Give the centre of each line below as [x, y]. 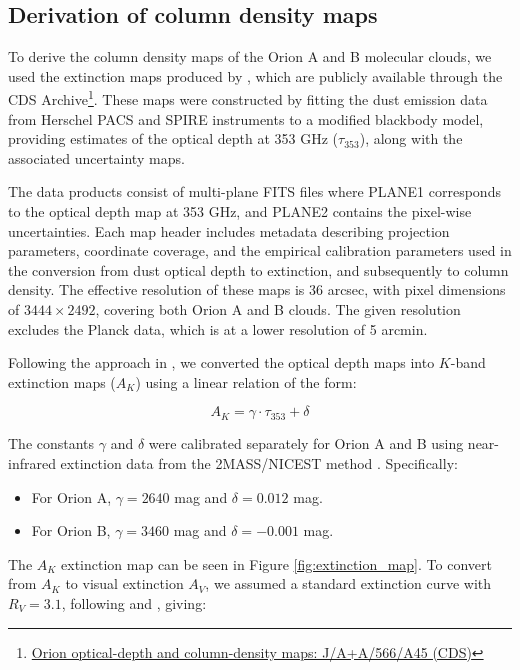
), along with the [411, 138]
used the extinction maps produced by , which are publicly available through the [255, 75]
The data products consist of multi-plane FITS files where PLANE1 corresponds [254, 191]
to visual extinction [124, 583]
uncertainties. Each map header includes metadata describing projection [229, 230]
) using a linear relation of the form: [246, 381]
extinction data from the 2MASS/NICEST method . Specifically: [259, 462]
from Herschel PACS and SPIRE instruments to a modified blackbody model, [246, 118]
